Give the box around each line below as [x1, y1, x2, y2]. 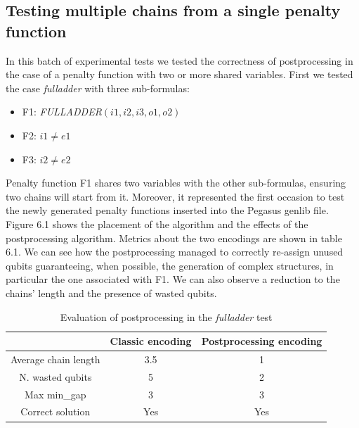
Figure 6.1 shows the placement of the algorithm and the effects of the [6, 216, 308, 231]
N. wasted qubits [19, 369, 92, 384]
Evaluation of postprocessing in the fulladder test [60, 309, 273, 324]
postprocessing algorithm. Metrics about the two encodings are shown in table [6, 230, 342, 245]
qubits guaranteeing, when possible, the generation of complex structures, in [6, 258, 334, 272]
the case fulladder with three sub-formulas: [6, 80, 190, 95]
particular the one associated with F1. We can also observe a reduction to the [6, 272, 340, 287]
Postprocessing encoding [201, 334, 322, 348]
